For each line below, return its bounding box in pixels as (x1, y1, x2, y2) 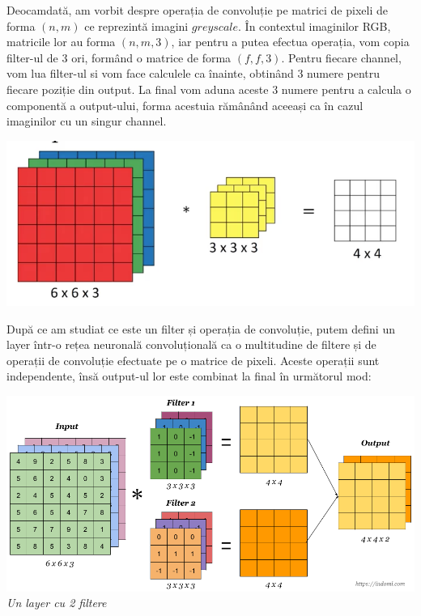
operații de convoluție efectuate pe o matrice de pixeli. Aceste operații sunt (6, 351, 380, 368)
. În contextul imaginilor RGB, (238, 17, 391, 34)
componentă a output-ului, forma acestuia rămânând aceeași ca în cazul (6, 96, 364, 113)
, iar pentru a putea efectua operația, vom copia (171, 33, 410, 50)
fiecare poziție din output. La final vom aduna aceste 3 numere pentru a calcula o (6, 80, 411, 97)
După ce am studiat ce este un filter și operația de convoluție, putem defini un (6, 320, 395, 337)
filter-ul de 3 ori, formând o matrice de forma (6, 49, 232, 66)
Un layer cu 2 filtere (6, 594, 107, 611)
